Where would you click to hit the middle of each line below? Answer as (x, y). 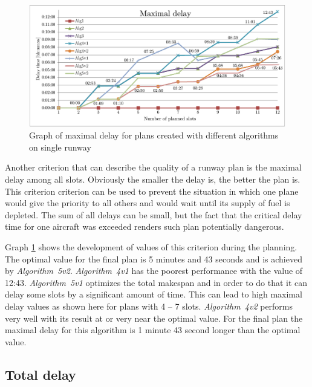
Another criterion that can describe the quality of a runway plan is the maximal (153, 167)
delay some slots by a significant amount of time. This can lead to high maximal (154, 294)
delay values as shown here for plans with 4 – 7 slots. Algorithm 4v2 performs (149, 306)
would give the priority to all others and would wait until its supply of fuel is (148, 203)
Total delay (41, 374)
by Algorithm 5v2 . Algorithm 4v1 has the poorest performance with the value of (154, 271)
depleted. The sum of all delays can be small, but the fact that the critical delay (154, 214)
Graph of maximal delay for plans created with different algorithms (154, 135)
